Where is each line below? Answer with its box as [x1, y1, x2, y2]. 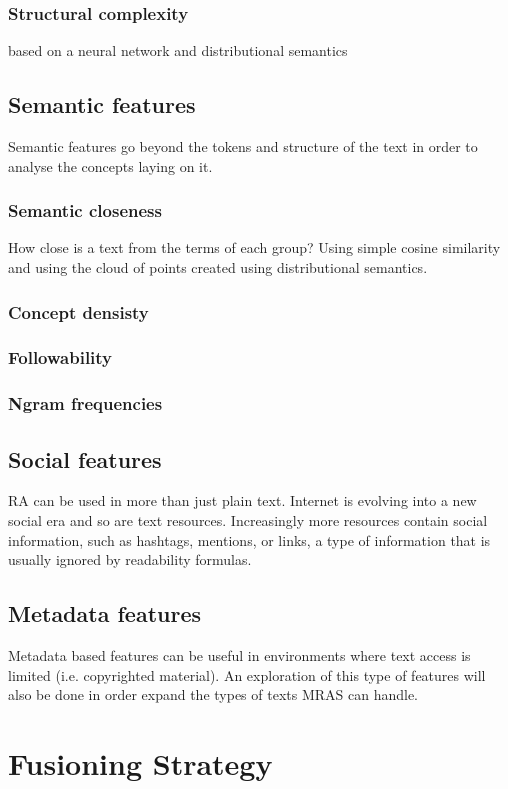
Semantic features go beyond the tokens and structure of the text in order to [8, 136, 478, 157]
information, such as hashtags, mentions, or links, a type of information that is [8, 529, 491, 550]
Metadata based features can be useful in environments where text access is [8, 644, 471, 665]
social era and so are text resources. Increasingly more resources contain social [8, 509, 488, 530]
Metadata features [8, 598, 201, 629]
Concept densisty [8, 299, 149, 324]
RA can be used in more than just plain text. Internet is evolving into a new [8, 490, 477, 511]
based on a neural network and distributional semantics [8, 40, 348, 61]
